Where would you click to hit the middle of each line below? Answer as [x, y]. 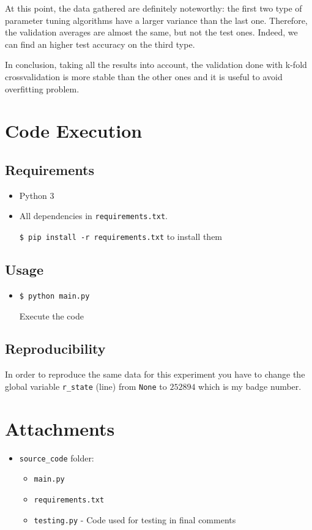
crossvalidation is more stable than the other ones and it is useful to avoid [144, 76]
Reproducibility [55, 349]
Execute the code [51, 315]
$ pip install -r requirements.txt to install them [121, 236]
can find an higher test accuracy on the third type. [100, 44]
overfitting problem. [42, 88]
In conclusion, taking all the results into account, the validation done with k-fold [156, 65]
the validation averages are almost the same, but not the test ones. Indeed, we [151, 32]
